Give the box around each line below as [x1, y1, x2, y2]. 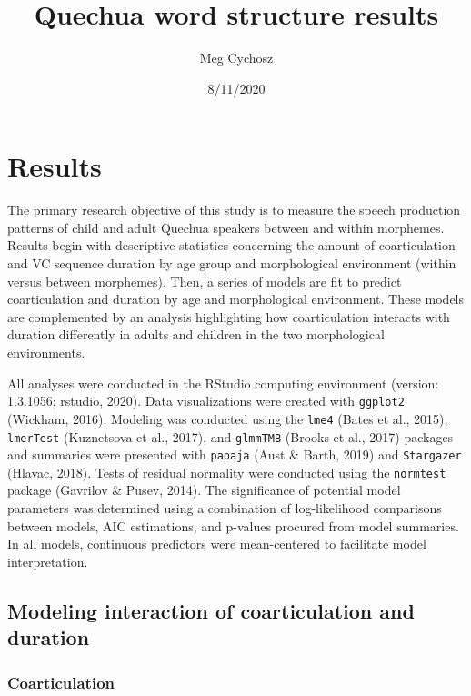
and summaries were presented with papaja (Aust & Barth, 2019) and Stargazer [7, 445, 462, 464]
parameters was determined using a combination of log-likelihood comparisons [7, 499, 442, 518]
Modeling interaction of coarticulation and [7, 596, 415, 624]
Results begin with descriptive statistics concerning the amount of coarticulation [7, 236, 456, 255]
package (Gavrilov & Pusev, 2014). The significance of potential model [7, 480, 401, 499]
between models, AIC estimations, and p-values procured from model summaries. [7, 516, 459, 535]
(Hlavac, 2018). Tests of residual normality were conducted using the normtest [7, 462, 446, 481]
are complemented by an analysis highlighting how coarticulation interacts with [7, 307, 450, 326]
